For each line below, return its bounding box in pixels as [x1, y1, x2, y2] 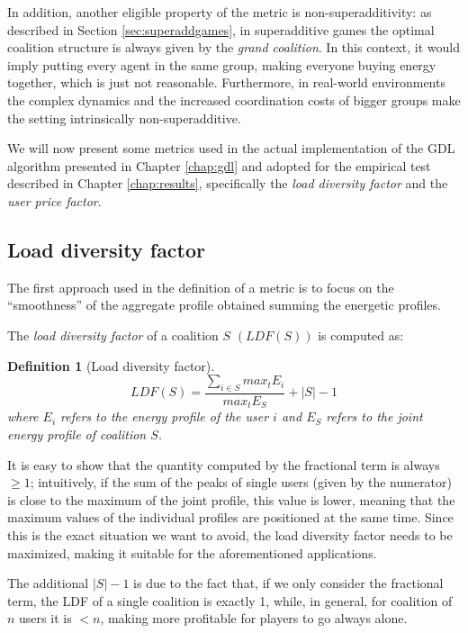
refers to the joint [326, 407, 423, 426]
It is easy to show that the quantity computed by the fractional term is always [7, 455, 440, 474]
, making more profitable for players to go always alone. [100, 609, 408, 628]
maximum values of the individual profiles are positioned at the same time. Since [7, 508, 454, 527]
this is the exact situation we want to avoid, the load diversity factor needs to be [7, 525, 453, 544]
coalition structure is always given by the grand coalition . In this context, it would [7, 38, 460, 57]
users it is [19, 609, 72, 628]
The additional [7, 574, 89, 592]
